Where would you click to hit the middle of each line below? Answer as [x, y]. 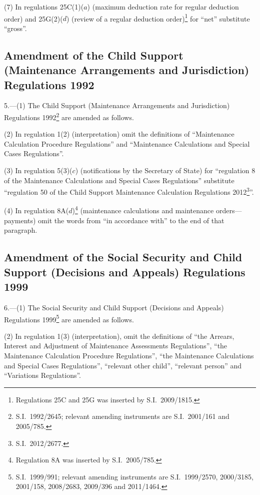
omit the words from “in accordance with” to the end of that [131, 220]
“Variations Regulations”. [43, 375]
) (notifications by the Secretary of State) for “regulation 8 [165, 170]
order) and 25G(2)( [33, 18]
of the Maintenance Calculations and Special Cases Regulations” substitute [119, 180]
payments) [20, 220]
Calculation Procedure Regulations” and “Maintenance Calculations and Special [127, 143]
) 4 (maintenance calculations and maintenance [143, 210]
